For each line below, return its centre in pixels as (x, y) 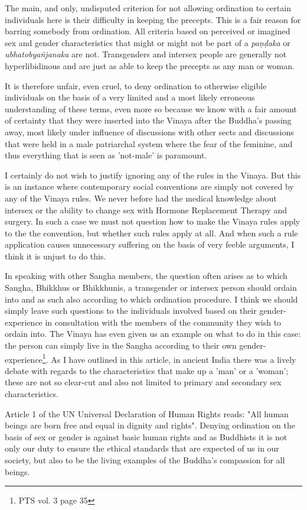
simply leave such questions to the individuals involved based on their (131, 311)
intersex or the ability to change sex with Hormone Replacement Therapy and (146, 209)
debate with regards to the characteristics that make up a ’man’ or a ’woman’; (147, 370)
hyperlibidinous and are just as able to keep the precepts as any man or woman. (150, 65)
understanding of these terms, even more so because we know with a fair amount (151, 108)
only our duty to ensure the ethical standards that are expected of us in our (142, 448)
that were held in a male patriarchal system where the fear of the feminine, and (149, 143)
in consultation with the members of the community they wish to (163, 322)
